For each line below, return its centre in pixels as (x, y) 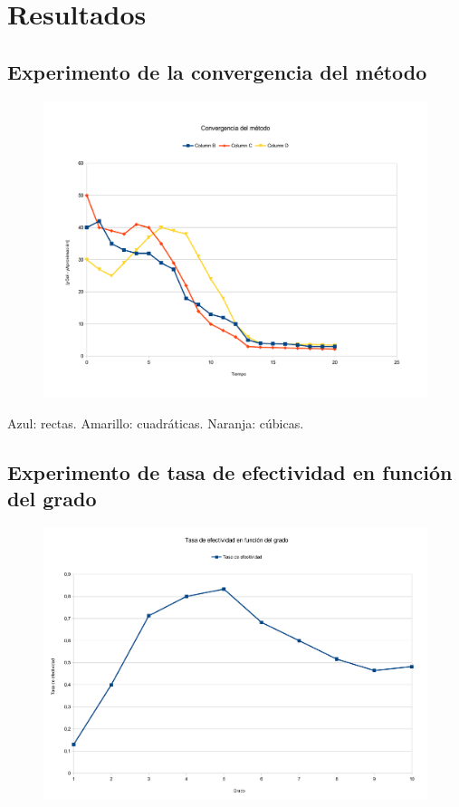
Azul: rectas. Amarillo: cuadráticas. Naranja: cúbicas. (156, 423)
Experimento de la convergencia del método (217, 71)
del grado (52, 499)
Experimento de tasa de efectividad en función (230, 471)
